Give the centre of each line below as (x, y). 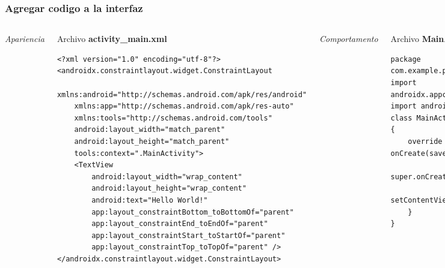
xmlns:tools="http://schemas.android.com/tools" (173, 118)
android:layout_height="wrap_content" (169, 189)
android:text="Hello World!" (150, 200)
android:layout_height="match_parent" (152, 141)
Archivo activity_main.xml (112, 39)
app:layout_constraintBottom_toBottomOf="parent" (193, 212)
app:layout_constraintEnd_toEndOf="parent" (180, 224)
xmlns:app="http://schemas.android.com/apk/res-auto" (184, 106)
